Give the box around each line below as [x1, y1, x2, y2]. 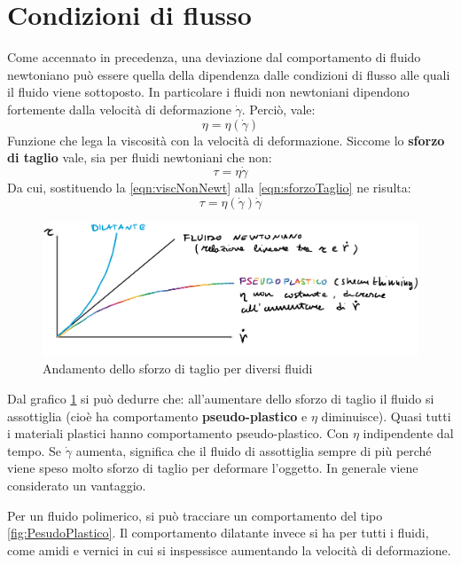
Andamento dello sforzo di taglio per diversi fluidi [43, 359, 313, 378]
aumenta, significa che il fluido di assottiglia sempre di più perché [75, 441, 432, 459]
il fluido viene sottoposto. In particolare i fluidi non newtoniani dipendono [7, 82, 410, 101]
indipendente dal [363, 424, 454, 443]
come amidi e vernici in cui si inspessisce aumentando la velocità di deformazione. [7, 540, 451, 559]
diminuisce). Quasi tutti [321, 406, 451, 425]
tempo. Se [7, 441, 62, 459]
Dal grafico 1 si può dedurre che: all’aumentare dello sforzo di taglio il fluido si [7, 388, 434, 407]
